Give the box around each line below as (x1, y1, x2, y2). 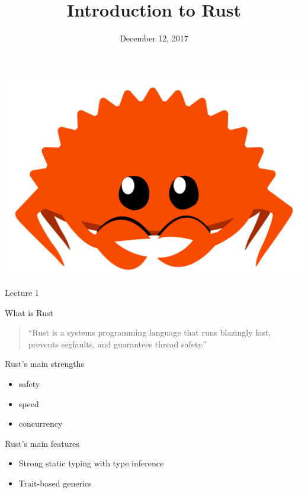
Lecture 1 (5, 286, 39, 298)
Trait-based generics (18, 476, 92, 489)
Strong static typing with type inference (18, 457, 164, 469)
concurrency (18, 417, 63, 430)
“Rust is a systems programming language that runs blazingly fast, (28, 326, 271, 339)
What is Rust (5, 306, 54, 318)
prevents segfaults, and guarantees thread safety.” (28, 337, 207, 350)
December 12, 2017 (120, 32, 188, 44)
